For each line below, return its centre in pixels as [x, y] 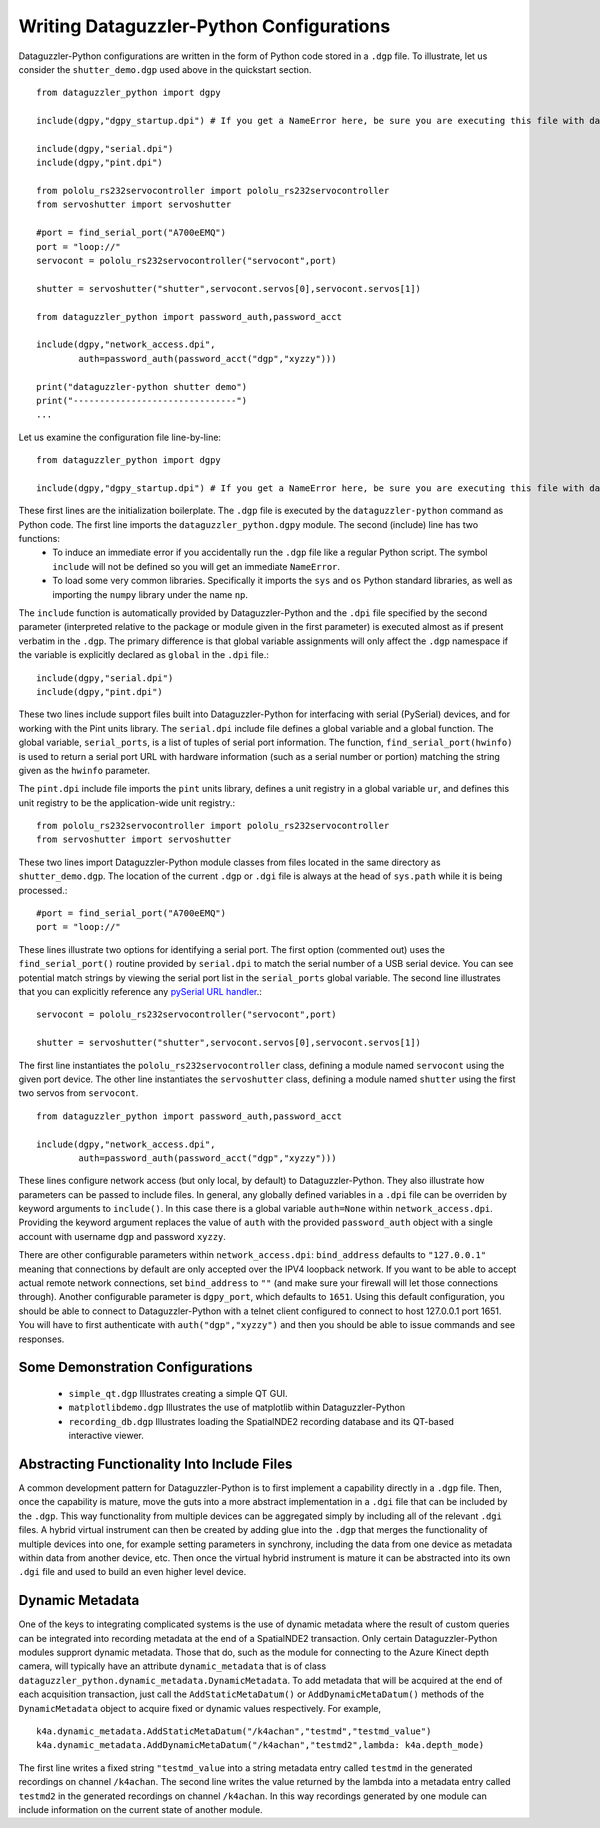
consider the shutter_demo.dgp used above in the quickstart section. [165, 69]
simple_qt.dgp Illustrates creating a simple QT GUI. [178, 1393]
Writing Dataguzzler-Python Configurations [204, 26]
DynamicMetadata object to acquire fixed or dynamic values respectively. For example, [200, 1708]
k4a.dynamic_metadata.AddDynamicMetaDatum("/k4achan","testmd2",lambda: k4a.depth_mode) [260, 1745]
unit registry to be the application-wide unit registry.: [127, 802]
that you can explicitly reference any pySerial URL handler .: [140, 991]
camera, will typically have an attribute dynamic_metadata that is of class [172, 1666]
